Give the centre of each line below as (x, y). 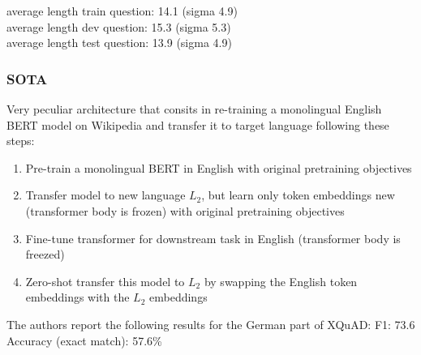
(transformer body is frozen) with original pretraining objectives (185, 210)
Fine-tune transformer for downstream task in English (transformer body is (213, 238)
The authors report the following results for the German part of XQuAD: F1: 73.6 (211, 324)
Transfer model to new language (105, 195)
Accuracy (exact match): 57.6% (84, 340)
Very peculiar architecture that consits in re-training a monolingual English (194, 109)
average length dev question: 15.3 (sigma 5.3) (119, 26)
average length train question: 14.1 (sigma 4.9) (122, 11)
